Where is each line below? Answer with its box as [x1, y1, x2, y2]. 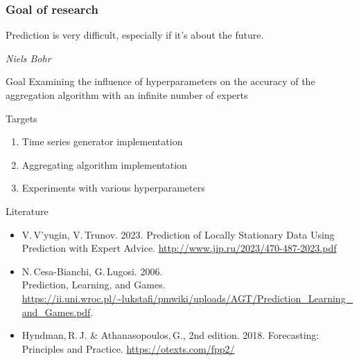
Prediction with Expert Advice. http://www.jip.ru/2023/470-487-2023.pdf [21, 241, 337, 255]
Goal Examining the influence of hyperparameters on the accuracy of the [6, 74, 315, 89]
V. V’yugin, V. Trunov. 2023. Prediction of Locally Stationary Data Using [21, 227, 335, 241]
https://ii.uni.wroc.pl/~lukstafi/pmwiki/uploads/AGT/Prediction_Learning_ [21, 290, 353, 305]
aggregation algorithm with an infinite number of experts [6, 88, 248, 102]
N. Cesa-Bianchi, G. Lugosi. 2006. [21, 263, 163, 278]
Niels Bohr [6, 50, 51, 65]
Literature [6, 203, 49, 218]
